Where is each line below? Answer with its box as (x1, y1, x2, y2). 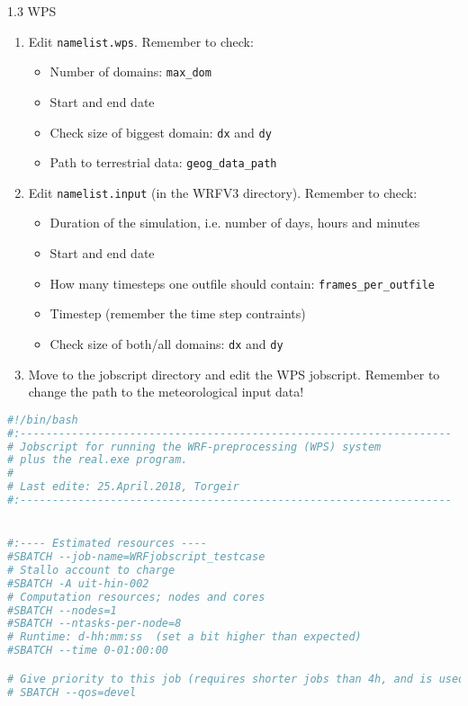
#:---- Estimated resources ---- (7, 537, 207, 550)
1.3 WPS (7, 2, 57, 20)
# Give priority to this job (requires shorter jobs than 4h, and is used (7, 672, 465, 685)
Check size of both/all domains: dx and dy (49, 334, 283, 353)
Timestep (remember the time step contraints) (49, 304, 306, 323)
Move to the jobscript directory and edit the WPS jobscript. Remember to (28, 364, 440, 383)
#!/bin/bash (7, 413, 78, 426)
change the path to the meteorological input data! (28, 382, 304, 401)
